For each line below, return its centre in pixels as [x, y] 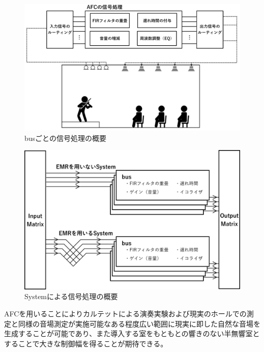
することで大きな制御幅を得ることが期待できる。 [86, 343]
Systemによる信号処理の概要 [71, 296]
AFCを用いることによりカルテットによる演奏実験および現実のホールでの [125, 313]
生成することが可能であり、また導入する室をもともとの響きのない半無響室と [132, 333]
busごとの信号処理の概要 [65, 138]
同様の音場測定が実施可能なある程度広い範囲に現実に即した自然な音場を [139, 323]
